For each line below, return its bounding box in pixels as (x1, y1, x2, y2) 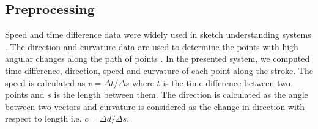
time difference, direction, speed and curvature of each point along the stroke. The (5, 64, 313, 76)
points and (5, 88, 45, 101)
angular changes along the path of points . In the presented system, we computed (5, 52, 310, 65)
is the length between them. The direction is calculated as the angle (54, 88, 308, 101)
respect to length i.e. (5, 112, 82, 125)
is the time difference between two (163, 76, 290, 89)
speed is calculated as (5, 76, 86, 89)
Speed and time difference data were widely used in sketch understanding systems (5, 28, 311, 41)
